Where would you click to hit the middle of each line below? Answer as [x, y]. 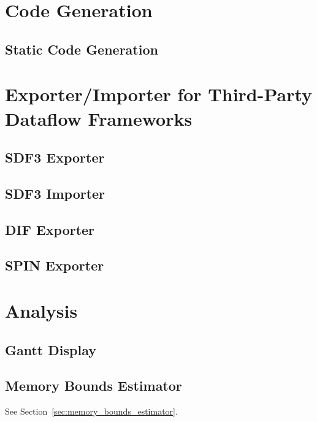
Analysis [41, 311]
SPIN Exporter [55, 265]
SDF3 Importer [55, 193]
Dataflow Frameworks [99, 118]
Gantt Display [51, 349]
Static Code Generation [82, 49]
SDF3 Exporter [55, 157]
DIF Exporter [50, 229]
